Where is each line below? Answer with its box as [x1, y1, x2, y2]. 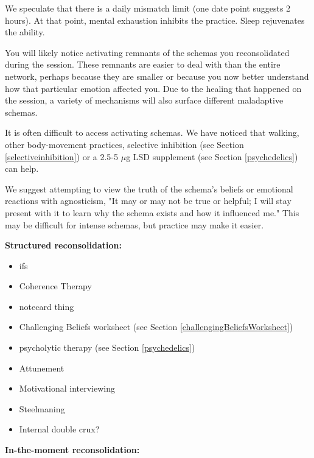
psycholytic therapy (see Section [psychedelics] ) [19, 341, 195, 354]
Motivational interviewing [19, 382, 115, 395]
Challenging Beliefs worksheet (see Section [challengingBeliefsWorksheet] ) [19, 320, 293, 333]
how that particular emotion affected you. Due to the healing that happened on [5, 82, 302, 94]
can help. [5, 162, 39, 175]
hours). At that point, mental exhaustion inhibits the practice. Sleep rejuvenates [5, 13, 305, 26]
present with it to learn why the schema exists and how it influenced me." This [5, 206, 299, 219]
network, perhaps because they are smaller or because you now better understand [5, 69, 309, 82]
